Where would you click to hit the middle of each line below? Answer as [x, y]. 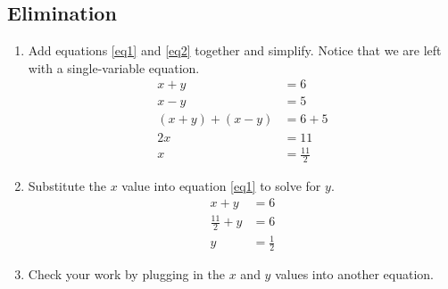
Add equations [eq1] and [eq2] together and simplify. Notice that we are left [235, 50]
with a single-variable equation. [114, 67]
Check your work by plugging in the [127, 274]
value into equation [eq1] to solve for [221, 185]
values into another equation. [354, 274]
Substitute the [67, 185]
